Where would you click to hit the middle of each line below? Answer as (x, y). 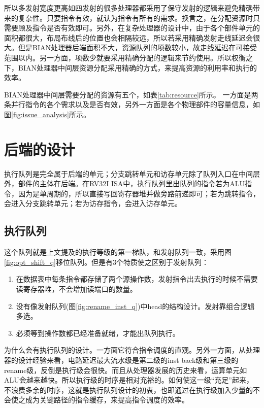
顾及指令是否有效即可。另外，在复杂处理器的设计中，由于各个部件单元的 (139, 28)
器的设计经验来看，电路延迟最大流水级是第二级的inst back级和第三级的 (121, 360)
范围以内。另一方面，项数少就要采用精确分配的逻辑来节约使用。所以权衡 (125, 57)
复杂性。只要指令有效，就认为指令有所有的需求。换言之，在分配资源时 (135, 18)
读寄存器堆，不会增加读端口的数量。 (76, 289)
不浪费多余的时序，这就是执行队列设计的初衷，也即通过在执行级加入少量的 (128, 389)
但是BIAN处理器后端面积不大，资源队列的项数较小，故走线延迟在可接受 (137, 47)
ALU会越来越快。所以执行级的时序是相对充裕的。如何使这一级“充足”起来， (129, 380)
